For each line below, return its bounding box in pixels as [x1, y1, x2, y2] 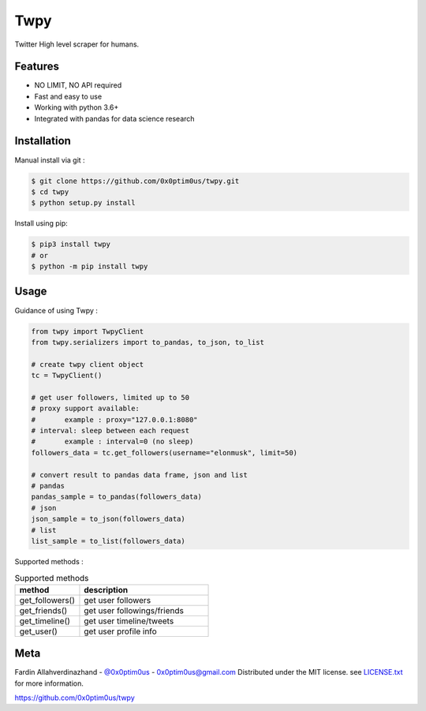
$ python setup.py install [31, 198, 136, 208]
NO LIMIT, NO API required [34, 80, 122, 90]
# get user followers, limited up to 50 [31, 393, 189, 402]
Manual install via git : [14, 155, 86, 165]
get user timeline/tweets [84, 616, 174, 627]
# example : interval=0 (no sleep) [31, 437, 194, 446]
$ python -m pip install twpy [31, 262, 148, 271]
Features [14, 60, 59, 73]
